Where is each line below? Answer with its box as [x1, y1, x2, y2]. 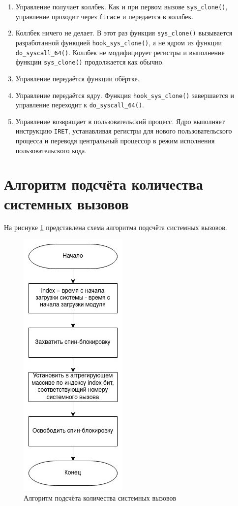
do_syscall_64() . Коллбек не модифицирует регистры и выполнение [15, 47, 225, 57]
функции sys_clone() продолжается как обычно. [15, 57, 164, 67]
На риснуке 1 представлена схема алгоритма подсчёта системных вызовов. [4, 222, 227, 232]
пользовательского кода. [15, 145, 87, 155]
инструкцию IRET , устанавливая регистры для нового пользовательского [15, 126, 232, 136]
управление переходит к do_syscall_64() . [15, 100, 144, 110]
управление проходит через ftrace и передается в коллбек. [15, 11, 194, 21]
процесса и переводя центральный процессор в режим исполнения [15, 135, 215, 146]
